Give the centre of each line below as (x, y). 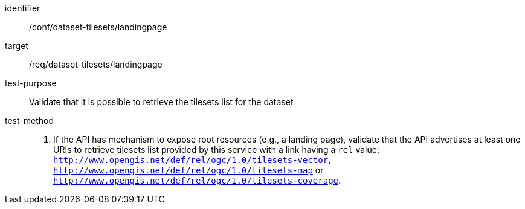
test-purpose (31, 83)
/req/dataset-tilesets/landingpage (96, 64)
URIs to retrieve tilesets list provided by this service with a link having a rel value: (216, 150)
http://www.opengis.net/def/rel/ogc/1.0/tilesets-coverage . (197, 180)
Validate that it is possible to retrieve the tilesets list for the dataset (161, 102)
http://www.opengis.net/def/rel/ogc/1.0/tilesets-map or (188, 170)
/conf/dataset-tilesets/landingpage (98, 27)
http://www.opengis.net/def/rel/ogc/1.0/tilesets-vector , (192, 160)
